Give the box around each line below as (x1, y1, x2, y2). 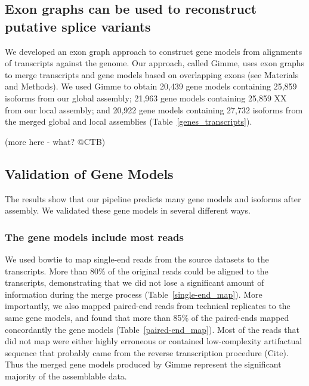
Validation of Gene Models (5, 164, 174, 183)
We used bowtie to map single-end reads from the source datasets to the (5, 252, 269, 265)
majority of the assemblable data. (5, 369, 127, 382)
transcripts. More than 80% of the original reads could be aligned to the (5, 264, 268, 277)
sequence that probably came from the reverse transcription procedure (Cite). (5, 346, 289, 359)
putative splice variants (5, 17, 151, 35)
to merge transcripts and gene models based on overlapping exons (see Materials (5, 68, 299, 81)
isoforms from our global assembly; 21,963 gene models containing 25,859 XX (5, 91, 287, 104)
